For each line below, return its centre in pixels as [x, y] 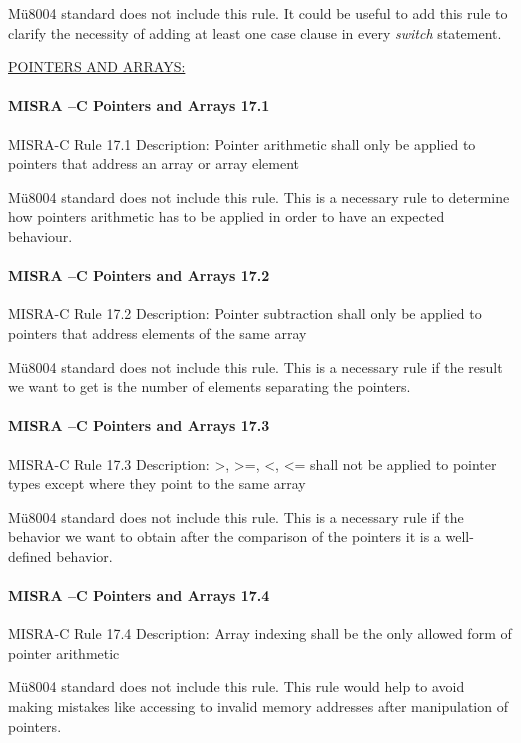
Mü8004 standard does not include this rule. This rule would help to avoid [236, 686]
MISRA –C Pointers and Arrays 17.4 [139, 595]
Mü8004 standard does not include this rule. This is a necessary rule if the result [255, 366]
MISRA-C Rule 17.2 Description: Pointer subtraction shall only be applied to [245, 313]
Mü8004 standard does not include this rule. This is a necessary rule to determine [259, 196]
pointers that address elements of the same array [157, 332]
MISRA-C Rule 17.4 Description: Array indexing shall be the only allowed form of [260, 633]
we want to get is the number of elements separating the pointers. [209, 386]
